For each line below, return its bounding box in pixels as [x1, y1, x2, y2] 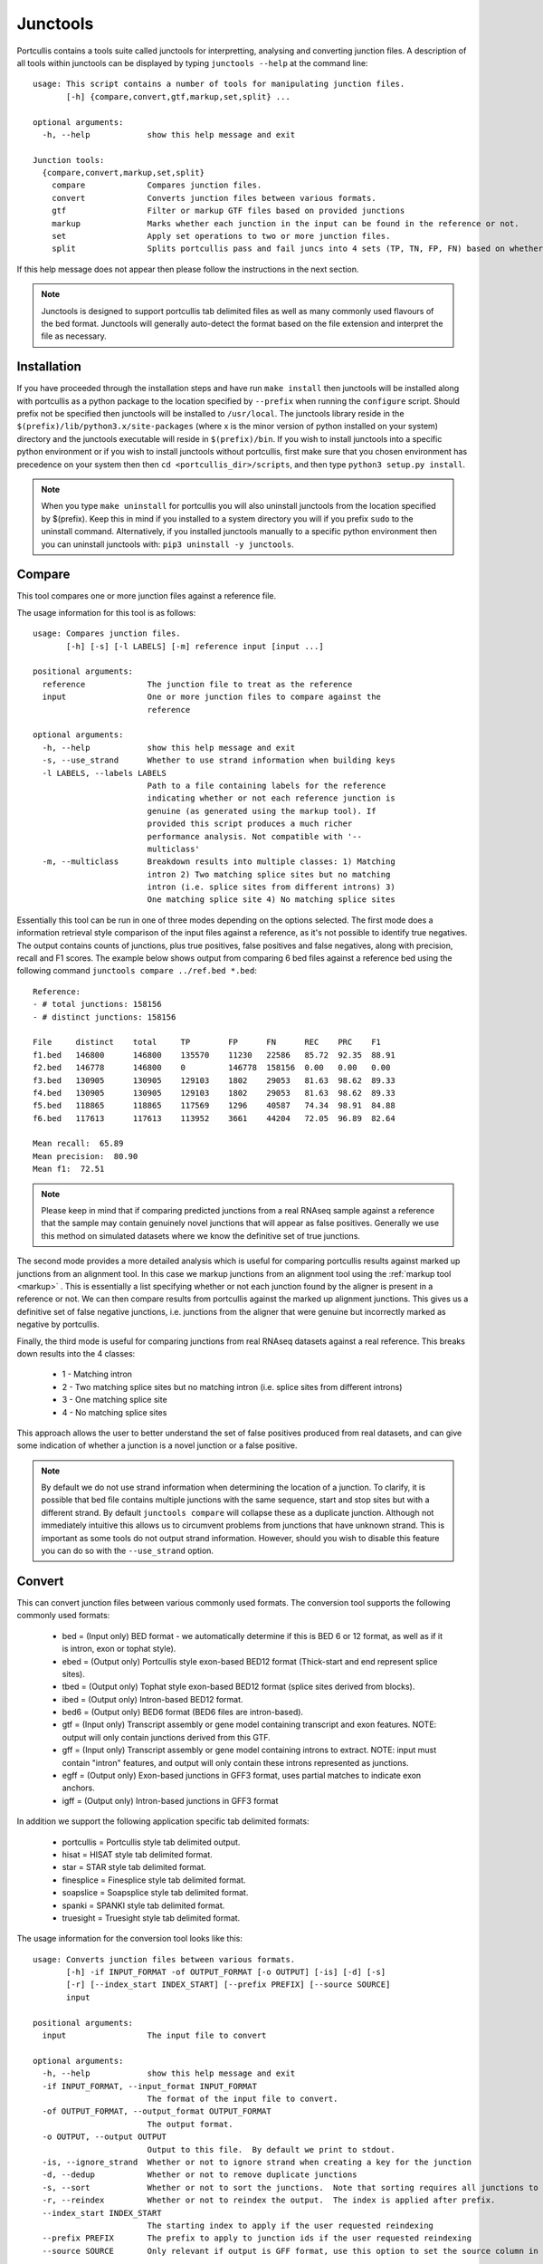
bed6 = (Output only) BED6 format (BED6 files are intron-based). [62, 1707, 303, 1718]
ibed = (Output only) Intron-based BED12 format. [62, 1693, 243, 1704]
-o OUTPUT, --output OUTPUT [42, 2132, 167, 2142]
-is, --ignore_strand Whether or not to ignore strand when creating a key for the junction [42, 2156, 472, 2167]
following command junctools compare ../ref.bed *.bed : [16, 965, 257, 976]
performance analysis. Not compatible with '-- [147, 831, 362, 841]
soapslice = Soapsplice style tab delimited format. [62, 1887, 249, 1898]
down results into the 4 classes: [16, 1348, 136, 1358]
